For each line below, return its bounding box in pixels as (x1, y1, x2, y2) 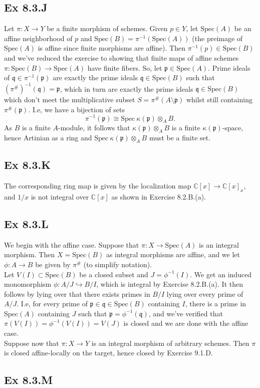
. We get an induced (190, 269, 252, 279)
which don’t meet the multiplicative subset (4, 94, 135, 105)
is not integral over (31, 191, 89, 202)
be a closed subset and (79, 269, 148, 279)
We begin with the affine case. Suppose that (4, 239, 139, 250)
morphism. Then (4, 249, 55, 260)
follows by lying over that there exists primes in (4, 288, 150, 299)
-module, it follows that (58, 122, 130, 133)
